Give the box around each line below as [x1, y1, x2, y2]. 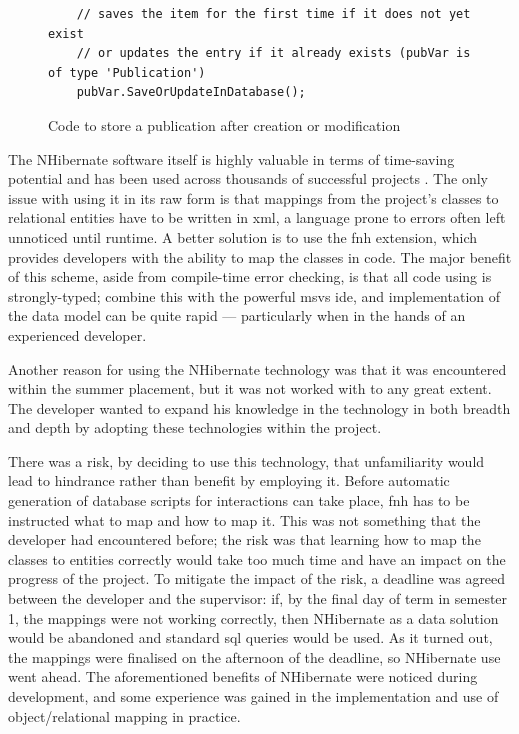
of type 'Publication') [48, 65, 206, 80]
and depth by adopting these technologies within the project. [8, 417, 382, 438]
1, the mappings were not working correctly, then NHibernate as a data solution [8, 607, 499, 628]
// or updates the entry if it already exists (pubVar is [76, 46, 471, 61]
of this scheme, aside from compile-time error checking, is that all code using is [8, 266, 492, 287]
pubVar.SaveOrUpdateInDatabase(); [76, 85, 306, 100]
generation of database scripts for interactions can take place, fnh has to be [8, 490, 470, 511]
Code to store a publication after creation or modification [48, 114, 401, 135]
